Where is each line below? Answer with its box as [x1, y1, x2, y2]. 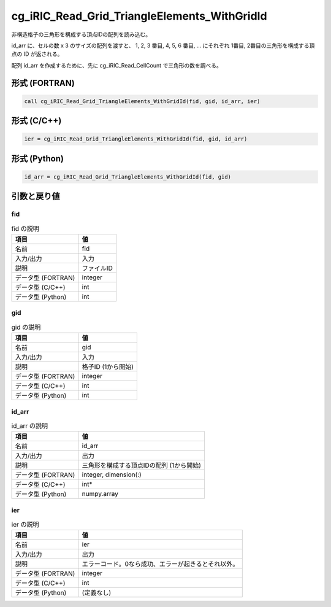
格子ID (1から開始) [82, 363, 134, 371]
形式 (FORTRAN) [11, 77, 75, 88]
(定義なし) [82, 589, 112, 597]
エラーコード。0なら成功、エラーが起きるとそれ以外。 [82, 560, 239, 568]
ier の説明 [11, 520, 39, 529]
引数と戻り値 [11, 191, 60, 202]
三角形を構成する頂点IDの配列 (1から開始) [82, 461, 202, 470]
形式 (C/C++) [11, 115, 62, 126]
